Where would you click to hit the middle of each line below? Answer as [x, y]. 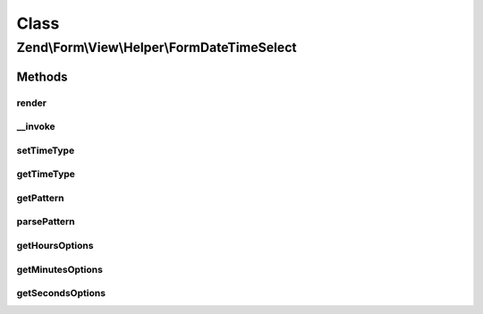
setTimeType [46, 150]
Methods [42, 76]
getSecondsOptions [61, 293]
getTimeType [46, 174]
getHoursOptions [55, 245]
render [31, 103]
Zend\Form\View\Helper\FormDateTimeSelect [157, 47]
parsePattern [46, 222]
